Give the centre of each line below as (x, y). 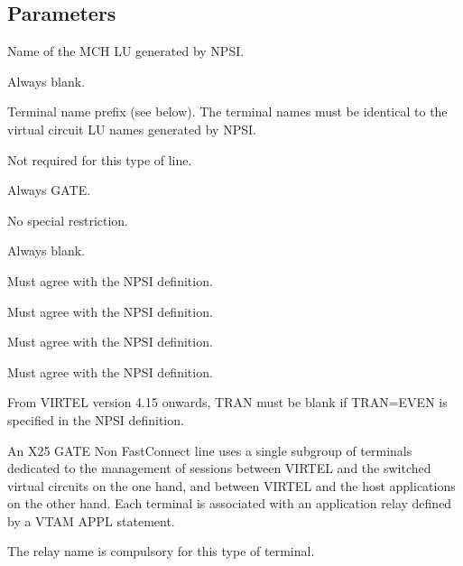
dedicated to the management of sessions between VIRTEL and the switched (219, 468)
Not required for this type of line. (100, 159)
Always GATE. (49, 190)
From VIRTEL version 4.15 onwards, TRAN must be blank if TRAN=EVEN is (227, 402)
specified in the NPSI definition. (96, 419)
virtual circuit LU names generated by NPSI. (132, 129)
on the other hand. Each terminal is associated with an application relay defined (230, 503)
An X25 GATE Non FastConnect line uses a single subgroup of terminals (210, 450)
